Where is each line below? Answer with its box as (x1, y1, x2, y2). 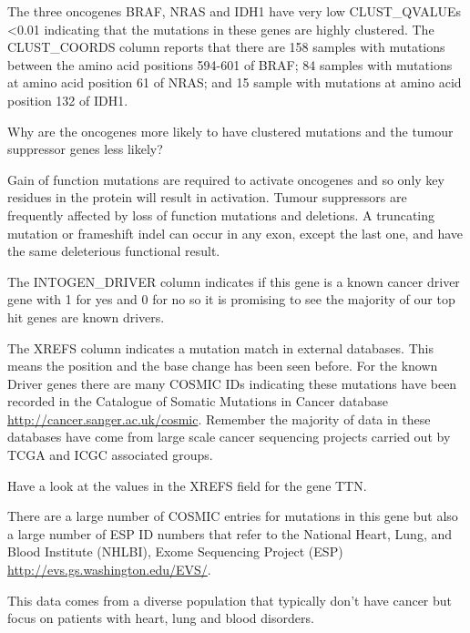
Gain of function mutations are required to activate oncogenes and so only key (7, 169, 444, 189)
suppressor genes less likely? (7, 139, 163, 158)
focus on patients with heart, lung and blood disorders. (7, 608, 314, 628)
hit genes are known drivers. (7, 307, 165, 326)
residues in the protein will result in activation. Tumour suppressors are (7, 188, 407, 207)
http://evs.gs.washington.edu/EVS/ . (7, 560, 211, 579)
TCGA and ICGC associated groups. (7, 445, 213, 465)
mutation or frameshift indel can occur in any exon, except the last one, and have (7, 223, 463, 242)
